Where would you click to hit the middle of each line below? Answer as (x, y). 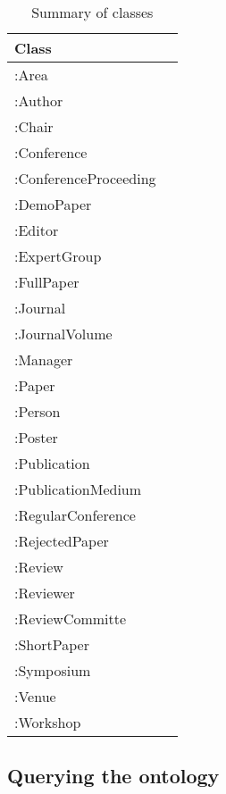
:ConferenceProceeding (85, 178)
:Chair (34, 126)
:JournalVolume (63, 334)
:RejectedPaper (62, 541)
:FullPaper (47, 282)
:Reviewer (45, 593)
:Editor (37, 230)
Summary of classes (92, 12)
